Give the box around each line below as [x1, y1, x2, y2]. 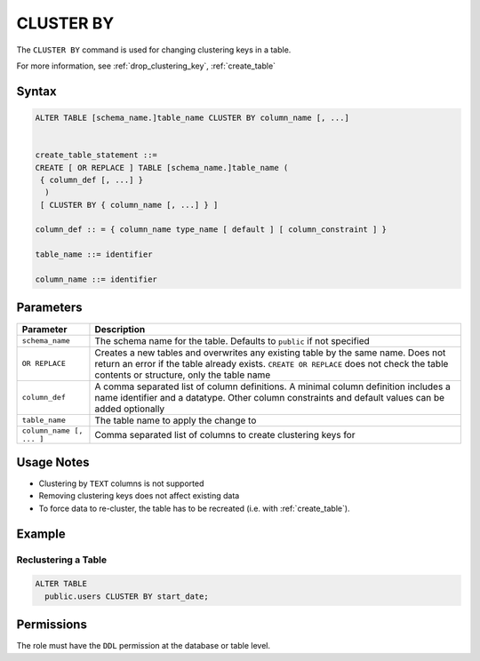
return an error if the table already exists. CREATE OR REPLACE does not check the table [94, 357, 449, 370]
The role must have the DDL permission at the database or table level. [16, 641, 271, 651]
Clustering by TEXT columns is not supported [38, 478, 204, 489]
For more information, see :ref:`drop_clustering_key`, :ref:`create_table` [16, 60, 276, 71]
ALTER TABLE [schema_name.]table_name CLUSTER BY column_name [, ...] [35, 112, 350, 123]
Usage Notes [16, 454, 90, 470]
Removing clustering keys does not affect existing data [38, 490, 240, 501]
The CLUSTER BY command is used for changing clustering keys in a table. [16, 44, 292, 55]
